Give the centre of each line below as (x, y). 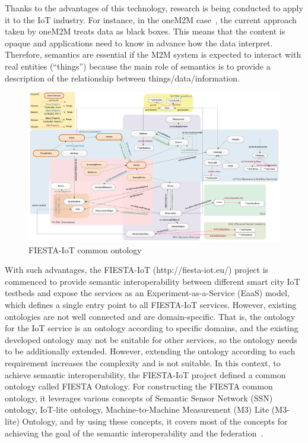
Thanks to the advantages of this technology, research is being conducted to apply (154, 8)
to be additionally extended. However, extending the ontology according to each (150, 351)
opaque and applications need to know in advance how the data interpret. (139, 43)
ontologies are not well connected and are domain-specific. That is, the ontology (150, 316)
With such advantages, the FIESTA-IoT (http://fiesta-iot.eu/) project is (137, 270)
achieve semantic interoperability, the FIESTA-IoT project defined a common (145, 374)
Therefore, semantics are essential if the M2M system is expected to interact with (153, 54)
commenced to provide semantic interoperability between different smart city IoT (153, 281)
